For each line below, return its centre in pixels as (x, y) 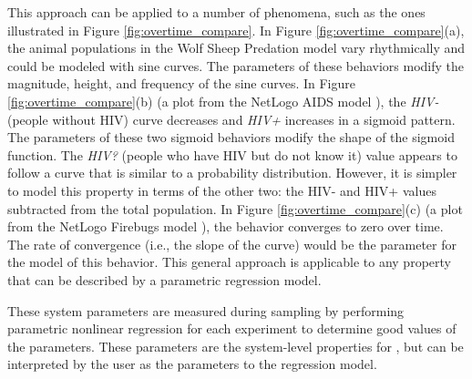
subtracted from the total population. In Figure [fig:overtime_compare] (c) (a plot (235, 208)
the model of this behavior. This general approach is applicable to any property (229, 262)
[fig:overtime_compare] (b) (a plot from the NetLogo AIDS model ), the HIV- (223, 101)
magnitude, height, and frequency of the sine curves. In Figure (181, 83)
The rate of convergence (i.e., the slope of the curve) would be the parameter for (232, 244)
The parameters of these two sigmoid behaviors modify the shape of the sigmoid (231, 137)
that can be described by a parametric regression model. (164, 279)
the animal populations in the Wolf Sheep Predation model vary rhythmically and (236, 48)
